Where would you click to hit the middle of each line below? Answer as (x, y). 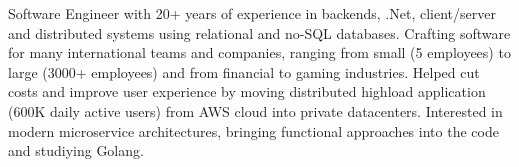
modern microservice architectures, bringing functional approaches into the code (253, 130)
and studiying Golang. (76, 150)
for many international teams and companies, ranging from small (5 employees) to (259, 52)
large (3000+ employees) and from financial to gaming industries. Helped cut (244, 71)
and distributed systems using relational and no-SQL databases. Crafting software (259, 32)
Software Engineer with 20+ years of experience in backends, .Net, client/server (252, 13)
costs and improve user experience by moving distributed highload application (247, 91)
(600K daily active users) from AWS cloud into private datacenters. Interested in (255, 110)
